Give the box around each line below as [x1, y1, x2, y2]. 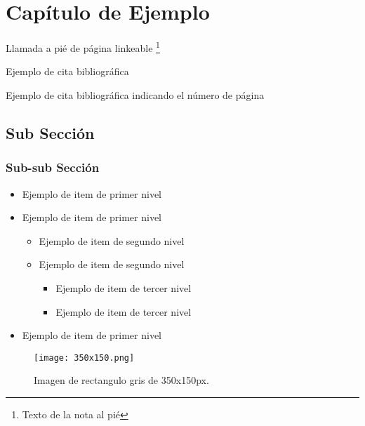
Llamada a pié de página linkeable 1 [6, 39, 160, 55]
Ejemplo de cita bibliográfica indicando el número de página [6, 87, 265, 102]
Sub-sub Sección [6, 159, 100, 176]
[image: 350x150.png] [34, 352, 135, 363]
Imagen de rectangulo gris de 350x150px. [34, 373, 209, 387]
